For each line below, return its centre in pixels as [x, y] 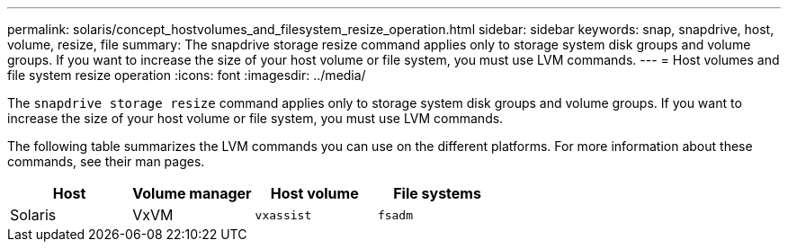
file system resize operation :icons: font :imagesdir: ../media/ [187, 75]
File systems [437, 193]
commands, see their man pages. [106, 161]
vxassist [283, 215]
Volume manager [192, 193]
